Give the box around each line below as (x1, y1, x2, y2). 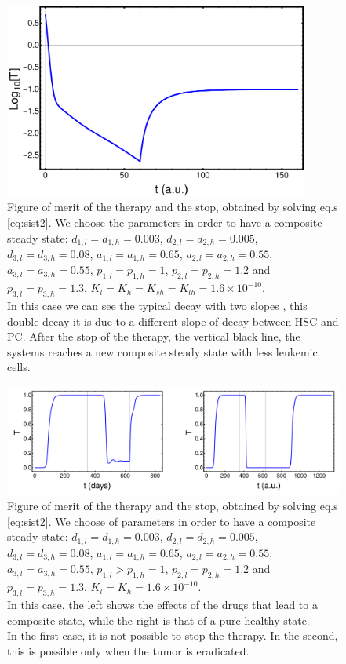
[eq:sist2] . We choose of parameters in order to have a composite (7, 513, 316, 529)
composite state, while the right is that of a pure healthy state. (7, 611, 310, 628)
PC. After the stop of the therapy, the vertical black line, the (7, 328, 300, 345)
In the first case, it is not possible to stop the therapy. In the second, (7, 627, 338, 644)
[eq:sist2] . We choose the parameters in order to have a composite (7, 213, 322, 230)
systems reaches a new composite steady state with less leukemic (7, 343, 318, 359)
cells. (7, 359, 31, 375)
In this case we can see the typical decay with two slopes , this (7, 297, 308, 314)
